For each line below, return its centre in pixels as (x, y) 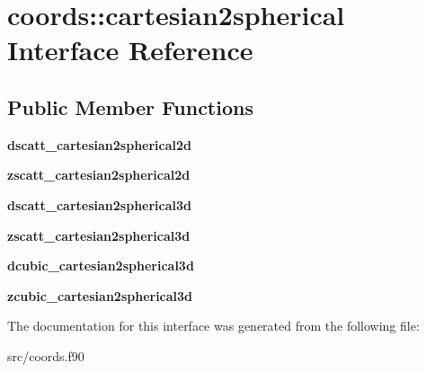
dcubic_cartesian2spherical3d (101, 266)
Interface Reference (130, 50)
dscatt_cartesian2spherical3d (100, 204)
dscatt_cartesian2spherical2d (100, 144)
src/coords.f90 (46, 355)
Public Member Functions (130, 106)
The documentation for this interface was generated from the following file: (213, 326)
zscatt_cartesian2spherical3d (99, 235)
